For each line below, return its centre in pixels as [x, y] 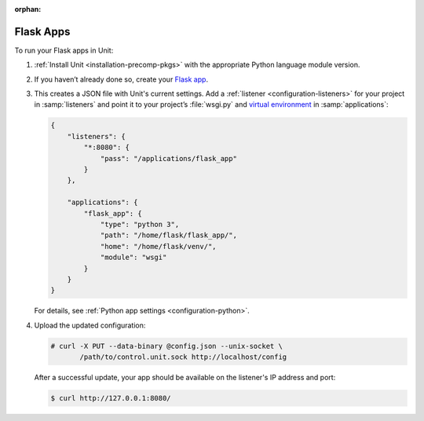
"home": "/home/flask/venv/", [158, 246]
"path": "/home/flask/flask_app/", [168, 235]
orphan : [28, 9]
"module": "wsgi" [133, 258]
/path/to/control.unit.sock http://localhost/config [183, 357]
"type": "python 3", [140, 224]
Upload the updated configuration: [90, 325]
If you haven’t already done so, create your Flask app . [121, 79]
